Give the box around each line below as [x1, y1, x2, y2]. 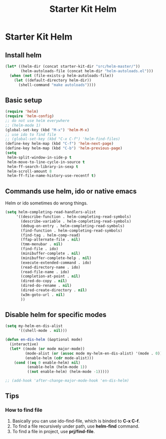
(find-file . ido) [20, 246, 58, 251]
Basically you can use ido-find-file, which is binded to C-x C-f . [12, 418, 140, 424]
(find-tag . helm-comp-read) [20, 233, 81, 238]
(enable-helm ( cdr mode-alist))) [25, 356, 94, 360]
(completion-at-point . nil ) [20, 274, 81, 279]
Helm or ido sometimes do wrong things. [5, 200, 88, 206]
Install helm [5, 51, 42, 59]
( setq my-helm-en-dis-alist [5, 323, 63, 329]
